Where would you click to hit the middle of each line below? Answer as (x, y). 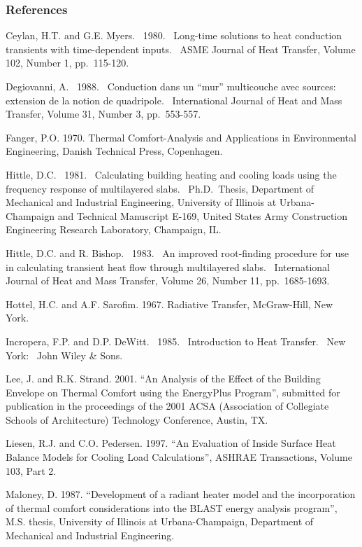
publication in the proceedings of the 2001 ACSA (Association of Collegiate (167, 406)
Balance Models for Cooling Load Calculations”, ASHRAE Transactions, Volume (179, 457)
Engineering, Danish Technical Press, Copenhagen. (114, 151)
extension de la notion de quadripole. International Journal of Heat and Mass (174, 100)
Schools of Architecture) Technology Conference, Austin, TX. (137, 419)
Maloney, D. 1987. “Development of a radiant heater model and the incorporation (181, 494)
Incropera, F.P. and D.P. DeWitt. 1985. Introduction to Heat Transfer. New (176, 341)
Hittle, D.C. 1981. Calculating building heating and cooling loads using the (171, 174)
